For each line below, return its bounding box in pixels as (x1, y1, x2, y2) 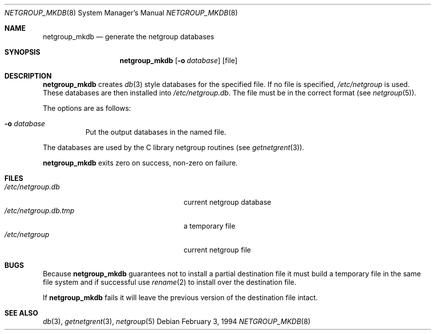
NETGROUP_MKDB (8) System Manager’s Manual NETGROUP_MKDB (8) (4, 8, 238, 17)
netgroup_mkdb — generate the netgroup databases (43, 32, 214, 41)
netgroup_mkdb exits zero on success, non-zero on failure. (43, 159, 238, 167)
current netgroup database (184, 198, 271, 206)
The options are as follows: (43, 104, 131, 112)
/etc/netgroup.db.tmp (4, 206, 74, 215)
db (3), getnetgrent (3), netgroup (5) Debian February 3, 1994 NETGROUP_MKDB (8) (43, 317, 311, 326)
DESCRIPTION (4, 72, 52, 80)
